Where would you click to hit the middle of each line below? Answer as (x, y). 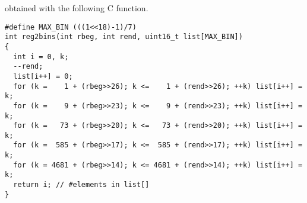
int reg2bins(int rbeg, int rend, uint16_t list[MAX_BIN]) (124, 37)
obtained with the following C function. (77, 8)
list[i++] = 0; (43, 76)
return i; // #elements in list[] (81, 185)
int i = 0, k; (41, 57)
